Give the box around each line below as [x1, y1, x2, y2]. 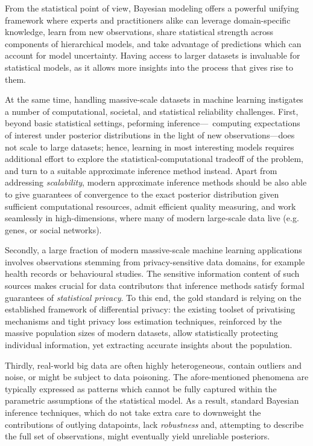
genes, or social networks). [5, 223, 102, 236]
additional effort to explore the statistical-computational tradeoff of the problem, [5, 152, 303, 165]
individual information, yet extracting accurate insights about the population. [5, 338, 292, 351]
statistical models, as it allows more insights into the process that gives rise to [5, 60, 294, 73]
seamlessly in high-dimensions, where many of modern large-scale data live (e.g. [5, 212, 299, 224]
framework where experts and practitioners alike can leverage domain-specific [5, 13, 291, 26]
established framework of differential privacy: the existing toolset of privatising [5, 303, 296, 315]
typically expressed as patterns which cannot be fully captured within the [5, 382, 277, 395]
